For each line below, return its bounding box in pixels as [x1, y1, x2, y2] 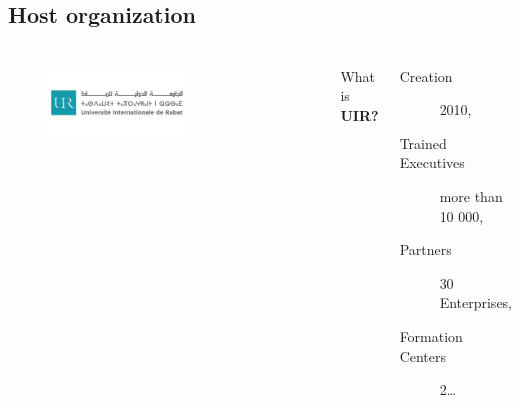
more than [439, 186, 503, 207]
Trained [399, 132, 447, 153]
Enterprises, [439, 292, 513, 313]
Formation [399, 326, 463, 347]
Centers [399, 345, 447, 366]
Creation [399, 65, 453, 86]
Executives [399, 152, 465, 173]
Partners [399, 239, 452, 260]
